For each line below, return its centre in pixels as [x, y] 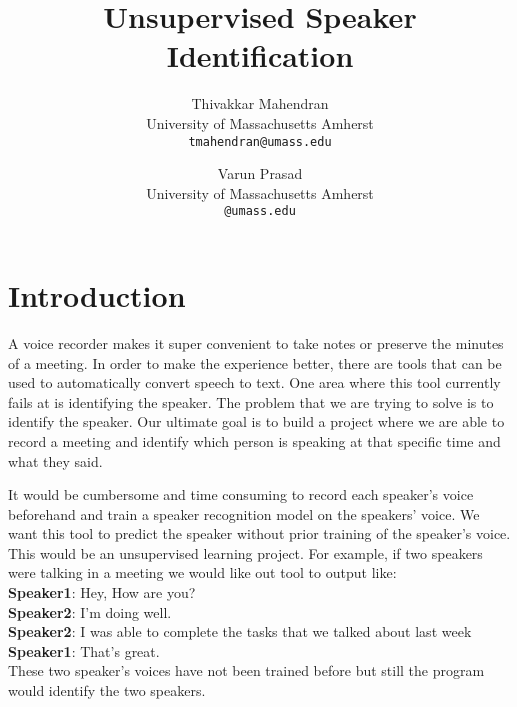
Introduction [97, 295]
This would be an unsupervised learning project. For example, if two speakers [245, 552]
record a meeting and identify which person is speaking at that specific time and [254, 440]
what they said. [55, 460]
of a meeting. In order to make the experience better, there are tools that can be [255, 362]
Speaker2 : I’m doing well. [90, 611]
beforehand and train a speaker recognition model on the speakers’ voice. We [244, 513]
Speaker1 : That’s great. [84, 650]
